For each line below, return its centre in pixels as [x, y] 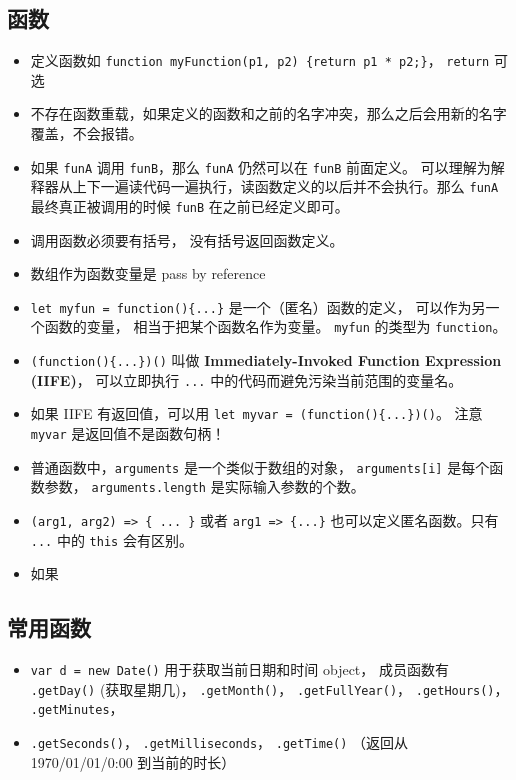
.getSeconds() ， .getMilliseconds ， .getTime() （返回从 [219, 742]
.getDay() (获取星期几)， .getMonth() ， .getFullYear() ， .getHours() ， [269, 688]
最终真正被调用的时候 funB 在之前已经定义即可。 [189, 205]
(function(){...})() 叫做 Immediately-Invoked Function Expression [266, 360]
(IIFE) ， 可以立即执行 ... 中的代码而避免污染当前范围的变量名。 [246, 379]
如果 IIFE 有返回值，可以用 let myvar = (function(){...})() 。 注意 [256, 413]
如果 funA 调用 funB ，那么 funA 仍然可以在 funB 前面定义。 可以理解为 [260, 166]
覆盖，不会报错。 [86, 133]
